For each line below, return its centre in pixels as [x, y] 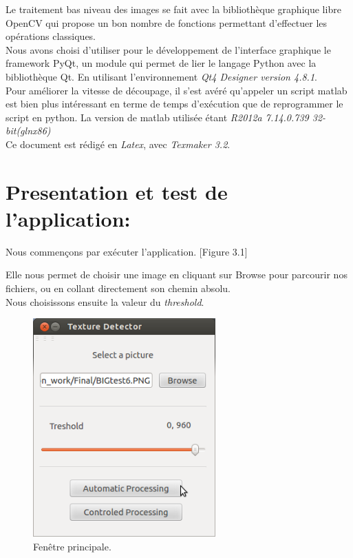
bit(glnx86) [28, 131]
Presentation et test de [117, 191]
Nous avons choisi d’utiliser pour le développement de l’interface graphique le [168, 49]
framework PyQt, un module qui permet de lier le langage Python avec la [161, 63]
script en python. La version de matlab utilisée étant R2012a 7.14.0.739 [157, 117]
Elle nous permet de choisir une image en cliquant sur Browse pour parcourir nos [176, 275]
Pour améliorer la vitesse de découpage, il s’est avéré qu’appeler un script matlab [176, 90]
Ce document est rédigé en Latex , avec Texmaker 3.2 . [118, 144]
